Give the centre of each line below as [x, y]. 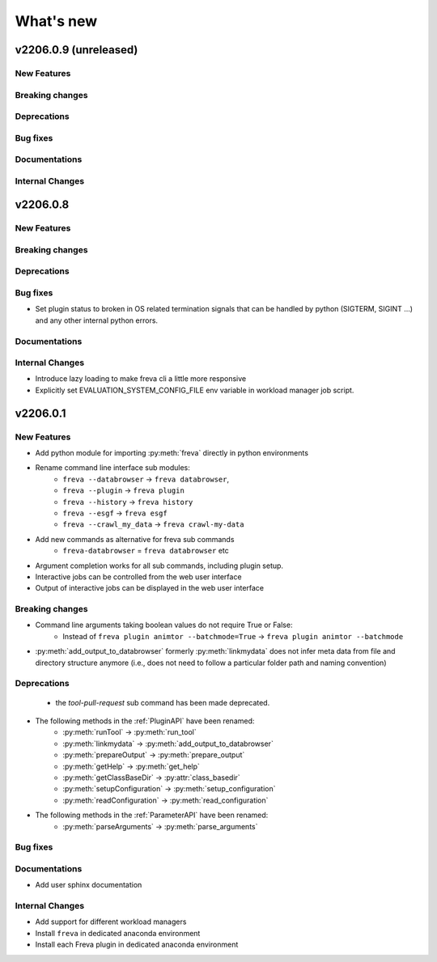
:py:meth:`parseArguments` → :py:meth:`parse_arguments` [160, 826]
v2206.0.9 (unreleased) [76, 50]
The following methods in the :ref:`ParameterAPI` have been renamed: [152, 815]
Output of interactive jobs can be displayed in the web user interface [150, 588]
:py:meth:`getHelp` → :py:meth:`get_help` [131, 766]
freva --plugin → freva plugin [124, 490]
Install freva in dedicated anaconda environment [118, 933]
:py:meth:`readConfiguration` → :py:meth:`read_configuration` [165, 800]
